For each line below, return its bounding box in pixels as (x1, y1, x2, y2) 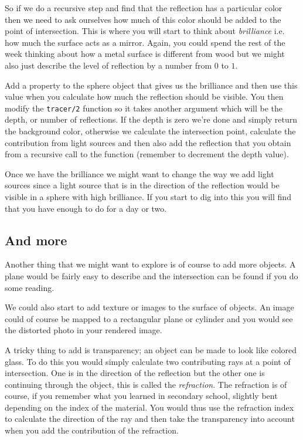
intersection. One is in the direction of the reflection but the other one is (5, 367, 265, 379)
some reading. (5, 281, 55, 293)
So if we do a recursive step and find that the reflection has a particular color (5, 2, 282, 13)
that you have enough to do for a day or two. (5, 202, 167, 214)
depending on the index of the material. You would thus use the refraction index (5, 401, 294, 413)
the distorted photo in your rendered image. (5, 324, 162, 336)
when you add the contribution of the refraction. (5, 424, 179, 436)
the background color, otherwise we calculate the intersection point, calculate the (5, 125, 296, 137)
